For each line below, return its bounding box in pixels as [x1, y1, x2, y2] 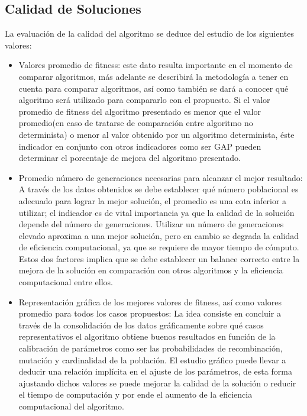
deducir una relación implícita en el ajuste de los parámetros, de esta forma [18, 365, 292, 378]
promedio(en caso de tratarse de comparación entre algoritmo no [18, 117, 253, 129]
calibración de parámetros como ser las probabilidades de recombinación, [18, 342, 283, 354]
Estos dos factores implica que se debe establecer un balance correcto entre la [18, 252, 300, 265]
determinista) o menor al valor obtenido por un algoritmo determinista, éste [18, 128, 295, 140]
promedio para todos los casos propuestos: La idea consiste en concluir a [18, 307, 281, 320]
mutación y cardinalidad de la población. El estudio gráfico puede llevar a [18, 353, 286, 366]
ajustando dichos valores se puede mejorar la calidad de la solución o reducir [18, 376, 296, 389]
